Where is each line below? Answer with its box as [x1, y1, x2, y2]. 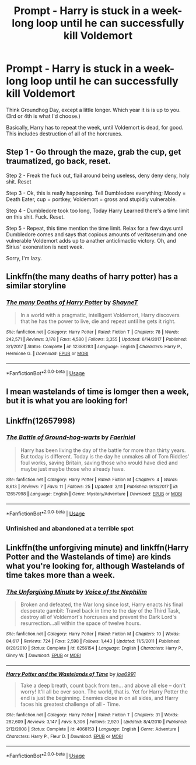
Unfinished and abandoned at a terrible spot [6, 525, 134, 533]
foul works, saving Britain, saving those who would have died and [20, 459, 178, 466]
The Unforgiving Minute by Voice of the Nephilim [6, 587, 148, 596]
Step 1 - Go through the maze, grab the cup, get [6, 147, 181, 157]
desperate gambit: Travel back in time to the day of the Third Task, [20, 607, 181, 614]
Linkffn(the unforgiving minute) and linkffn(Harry [6, 542, 189, 552]
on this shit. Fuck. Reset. [6, 213, 65, 220]
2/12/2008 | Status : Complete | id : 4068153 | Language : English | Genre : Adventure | [6, 726, 180, 732]
